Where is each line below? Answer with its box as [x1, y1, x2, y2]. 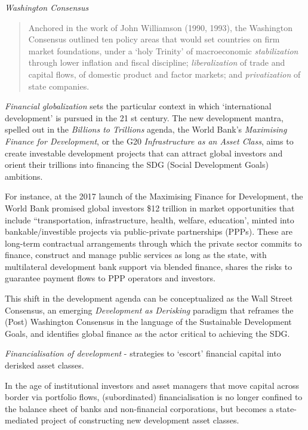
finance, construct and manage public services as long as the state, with [5, 248, 267, 261]
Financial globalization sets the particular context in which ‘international [5, 100, 272, 112]
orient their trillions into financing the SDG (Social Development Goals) [5, 158, 269, 171]
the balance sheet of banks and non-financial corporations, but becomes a [5, 402, 273, 414]
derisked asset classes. [5, 359, 84, 371]
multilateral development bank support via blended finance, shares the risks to [5, 260, 292, 272]
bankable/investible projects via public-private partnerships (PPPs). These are [5, 225, 292, 238]
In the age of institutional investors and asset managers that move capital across [5, 379, 300, 391]
